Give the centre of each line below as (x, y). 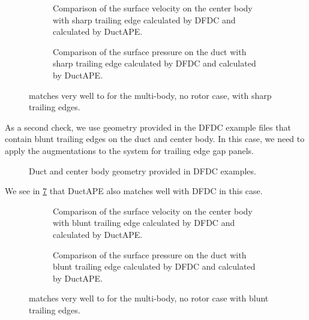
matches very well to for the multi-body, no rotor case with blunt (149, 298)
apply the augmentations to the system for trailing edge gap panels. (129, 150)
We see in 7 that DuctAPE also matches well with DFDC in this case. (134, 191)
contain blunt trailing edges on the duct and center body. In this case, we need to (155, 139)
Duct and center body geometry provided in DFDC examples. (142, 170)
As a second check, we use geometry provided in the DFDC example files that (148, 127)
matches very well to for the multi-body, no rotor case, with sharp (150, 95)
